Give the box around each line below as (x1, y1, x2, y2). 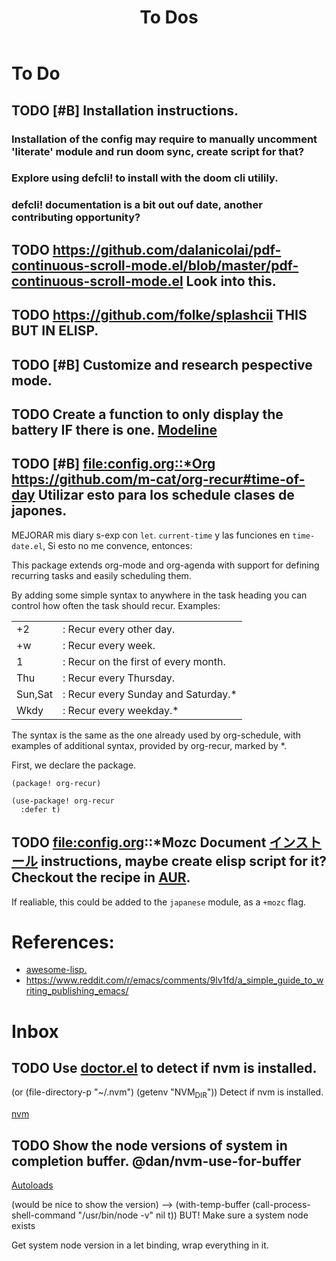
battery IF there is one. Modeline (11, 421, 218, 438)
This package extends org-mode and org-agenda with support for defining (11, 559, 320, 571)
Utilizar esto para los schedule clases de (37, 487, 295, 504)
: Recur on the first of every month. (62, 654, 226, 668)
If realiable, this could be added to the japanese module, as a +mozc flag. (11, 896, 307, 908)
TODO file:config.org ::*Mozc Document (11, 834, 267, 851)
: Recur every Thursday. (62, 671, 176, 685)
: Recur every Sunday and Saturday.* (62, 687, 238, 701)
